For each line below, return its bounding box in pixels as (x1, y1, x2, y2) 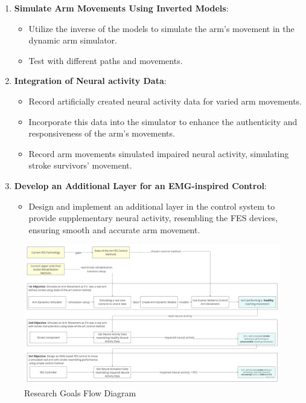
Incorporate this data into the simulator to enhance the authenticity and (28, 115, 298, 127)
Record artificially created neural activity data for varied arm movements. (28, 94, 302, 107)
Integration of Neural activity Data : (14, 74, 167, 87)
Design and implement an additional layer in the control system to (28, 199, 275, 212)
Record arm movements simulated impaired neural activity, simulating (28, 147, 289, 160)
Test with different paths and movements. (28, 54, 183, 66)
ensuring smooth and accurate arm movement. (28, 223, 200, 236)
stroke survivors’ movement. (28, 159, 132, 172)
